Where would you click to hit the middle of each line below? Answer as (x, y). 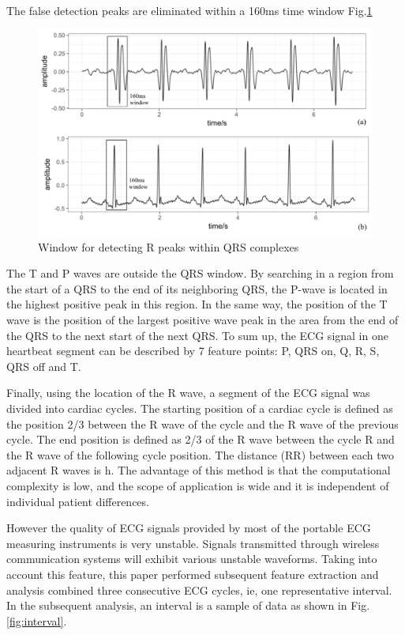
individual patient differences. (78, 501)
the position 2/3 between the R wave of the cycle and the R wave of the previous (202, 423)
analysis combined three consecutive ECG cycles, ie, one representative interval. (199, 590)
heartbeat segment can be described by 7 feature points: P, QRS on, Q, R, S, (193, 351)
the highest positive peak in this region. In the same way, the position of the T (197, 304)
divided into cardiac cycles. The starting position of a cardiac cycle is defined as (200, 408)
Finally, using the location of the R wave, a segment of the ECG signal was (188, 393)
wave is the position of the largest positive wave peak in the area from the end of (202, 319)
